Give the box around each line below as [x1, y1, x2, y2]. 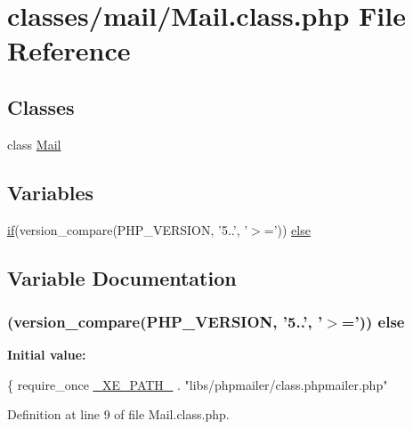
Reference [7, 32, 131, 69]
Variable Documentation [7, 263, 237, 291]
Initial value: [7, 345, 86, 364]
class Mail [7, 134, 61, 153]
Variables [7, 178, 94, 206]
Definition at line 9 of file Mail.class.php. [7, 405, 230, 424]
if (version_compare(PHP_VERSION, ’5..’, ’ [7, 220, 248, 239]
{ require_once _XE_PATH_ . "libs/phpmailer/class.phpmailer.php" [7, 375, 388, 393]
